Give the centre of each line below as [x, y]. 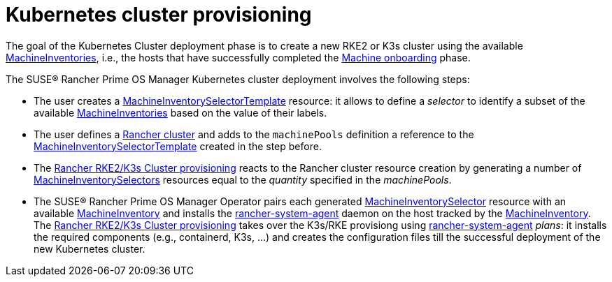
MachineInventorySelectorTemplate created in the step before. [178, 146]
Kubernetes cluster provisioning [159, 15]
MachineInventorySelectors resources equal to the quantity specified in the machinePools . [243, 179]
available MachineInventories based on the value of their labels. [180, 112]
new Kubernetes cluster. [90, 248]
